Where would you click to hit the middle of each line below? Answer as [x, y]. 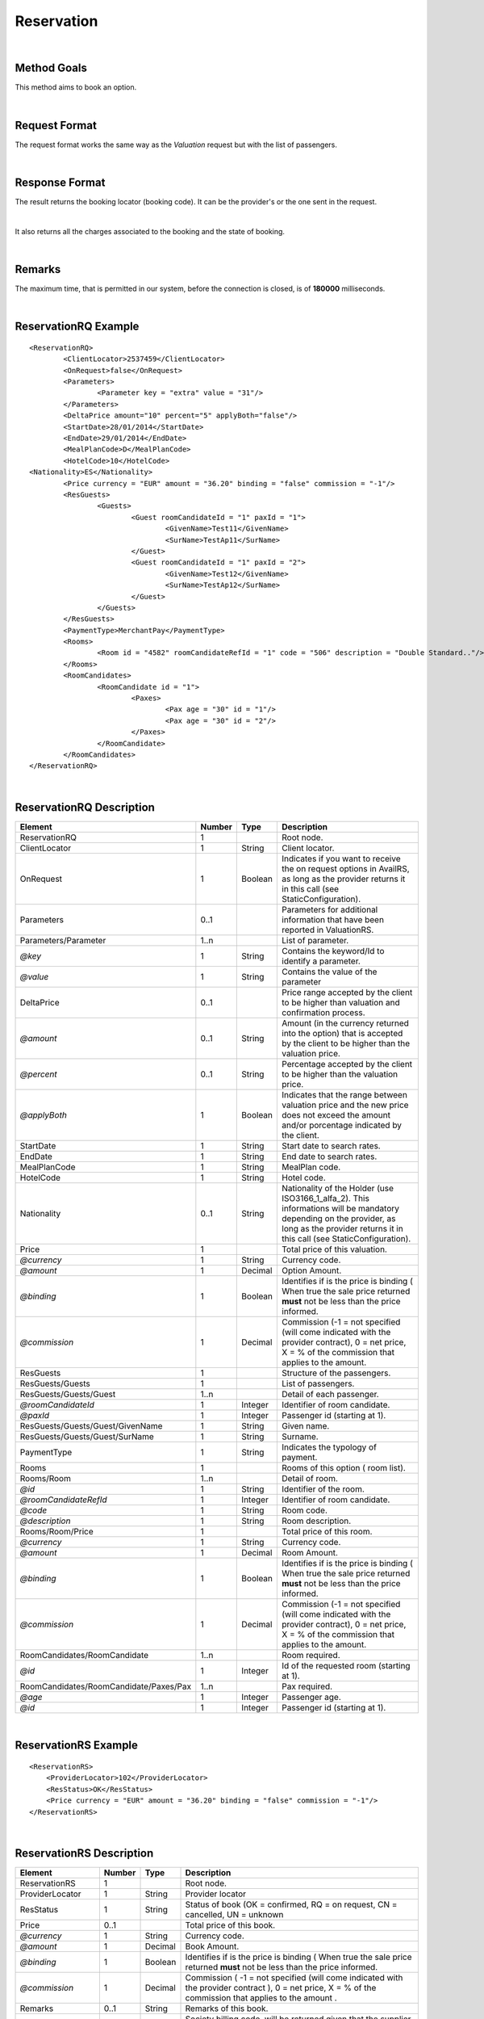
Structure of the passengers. [336, 1373]
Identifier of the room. [323, 1488]
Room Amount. [310, 1552]
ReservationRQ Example [77, 327]
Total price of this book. [230, 1925]
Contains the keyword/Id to [333, 951]
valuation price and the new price [345, 1105]
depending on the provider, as [339, 1218]
